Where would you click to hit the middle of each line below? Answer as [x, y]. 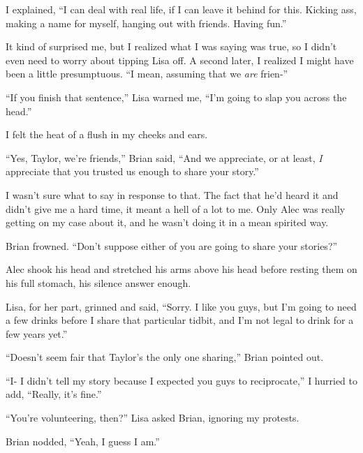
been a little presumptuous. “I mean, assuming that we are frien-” [147, 74]
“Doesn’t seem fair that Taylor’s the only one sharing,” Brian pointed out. [165, 357]
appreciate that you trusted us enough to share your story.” [132, 171]
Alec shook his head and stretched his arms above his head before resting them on [181, 269]
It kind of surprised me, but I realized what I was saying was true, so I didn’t [171, 46]
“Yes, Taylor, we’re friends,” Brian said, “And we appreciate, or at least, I [164, 157]
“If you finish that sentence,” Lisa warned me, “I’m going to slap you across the [176, 97]
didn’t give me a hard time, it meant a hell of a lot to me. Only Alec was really [176, 208]
